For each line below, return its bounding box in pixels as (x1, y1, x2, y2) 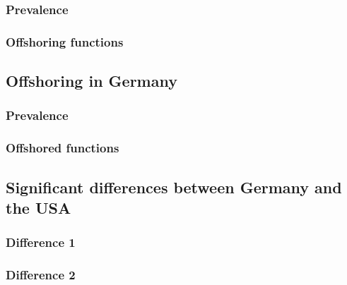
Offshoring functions (6, 32, 124, 50)
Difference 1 (6, 234, 76, 251)
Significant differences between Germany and (6, 176, 342, 198)
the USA (6, 196, 71, 218)
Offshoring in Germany (6, 70, 177, 92)
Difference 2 (6, 266, 76, 284)
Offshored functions (6, 139, 119, 157)
